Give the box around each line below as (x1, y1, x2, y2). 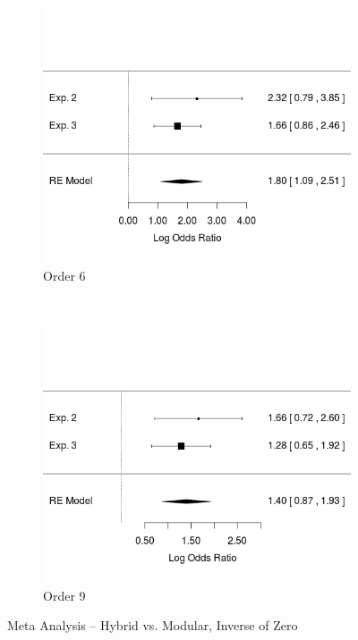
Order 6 (43, 265, 86, 284)
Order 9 (43, 585, 86, 604)
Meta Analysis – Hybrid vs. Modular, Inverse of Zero (7, 616, 298, 635)
